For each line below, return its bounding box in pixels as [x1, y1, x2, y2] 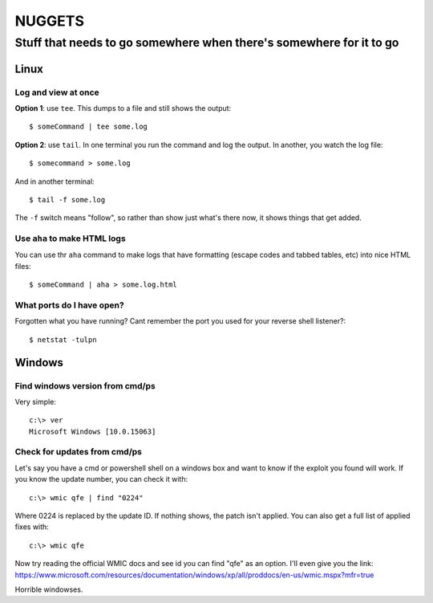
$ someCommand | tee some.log [29, 122, 148, 132]
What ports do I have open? [14, 299, 124, 311]
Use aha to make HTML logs [14, 233, 126, 244]
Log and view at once [14, 87, 99, 98]
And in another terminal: [14, 177, 95, 186]
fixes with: [14, 522, 50, 532]
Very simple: [14, 397, 56, 406]
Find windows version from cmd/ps [14, 380, 156, 391]
